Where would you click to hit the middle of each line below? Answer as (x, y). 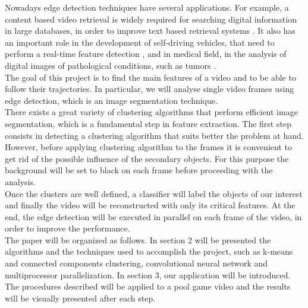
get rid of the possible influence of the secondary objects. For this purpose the (147, 158)
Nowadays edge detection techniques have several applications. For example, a (147, 7)
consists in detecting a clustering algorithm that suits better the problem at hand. (154, 135)
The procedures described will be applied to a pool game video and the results (148, 286)
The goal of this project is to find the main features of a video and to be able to (150, 77)
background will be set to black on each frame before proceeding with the (139, 170)
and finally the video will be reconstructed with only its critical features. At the (150, 205)
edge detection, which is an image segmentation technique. (111, 100)
